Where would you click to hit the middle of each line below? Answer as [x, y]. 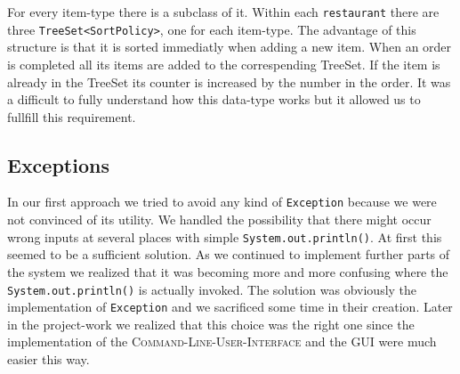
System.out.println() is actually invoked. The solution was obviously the [212, 289]
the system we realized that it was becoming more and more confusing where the [228, 271]
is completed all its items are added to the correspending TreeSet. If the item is [224, 64]
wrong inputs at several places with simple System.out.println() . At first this [225, 236]
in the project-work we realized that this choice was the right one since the [211, 324]
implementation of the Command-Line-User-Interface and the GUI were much [222, 341]
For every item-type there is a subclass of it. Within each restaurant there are [223, 12]
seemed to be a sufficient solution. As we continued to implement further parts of [229, 254]
